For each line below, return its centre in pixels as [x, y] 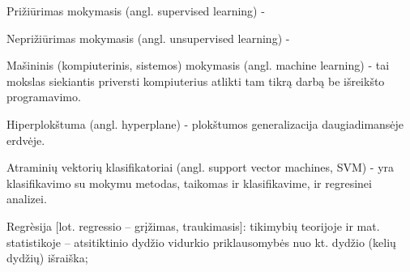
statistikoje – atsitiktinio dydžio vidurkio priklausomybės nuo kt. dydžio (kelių [201, 242]
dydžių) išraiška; [47, 258]
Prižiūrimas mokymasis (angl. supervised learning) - [136, 11]
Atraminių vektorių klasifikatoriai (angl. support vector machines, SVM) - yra [201, 167]
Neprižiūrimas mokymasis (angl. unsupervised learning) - [148, 38]
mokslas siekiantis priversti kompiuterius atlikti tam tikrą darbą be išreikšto [196, 81]
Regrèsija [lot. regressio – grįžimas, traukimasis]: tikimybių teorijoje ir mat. [193, 225]
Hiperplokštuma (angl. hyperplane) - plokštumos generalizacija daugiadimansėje [205, 123]
